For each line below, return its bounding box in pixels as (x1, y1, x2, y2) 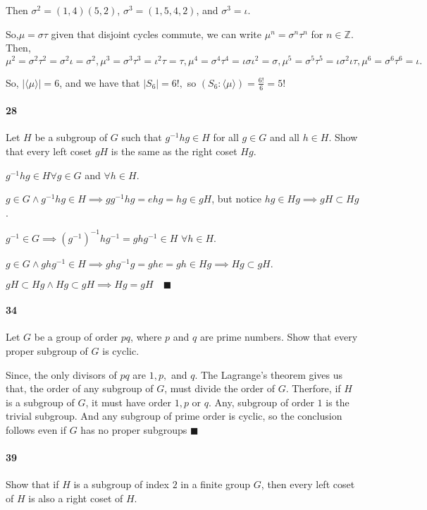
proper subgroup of (6, 343, 88, 358)
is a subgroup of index (73, 477, 169, 492)
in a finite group (180, 477, 251, 492)
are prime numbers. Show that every (199, 329, 358, 344)
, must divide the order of (164, 381, 276, 396)
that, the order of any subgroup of (6, 381, 154, 396)
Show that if (6, 477, 59, 492)
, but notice (211, 191, 262, 206)
